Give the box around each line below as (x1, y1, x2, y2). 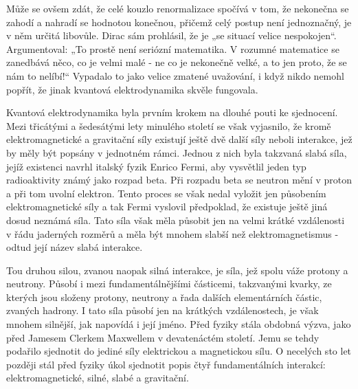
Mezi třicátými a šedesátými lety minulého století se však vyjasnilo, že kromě (6, 118, 331, 133)
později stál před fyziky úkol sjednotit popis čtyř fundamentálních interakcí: (6, 357, 326, 371)
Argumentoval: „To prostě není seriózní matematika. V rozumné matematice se (6, 41, 339, 56)
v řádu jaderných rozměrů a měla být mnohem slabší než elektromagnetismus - (6, 226, 339, 241)
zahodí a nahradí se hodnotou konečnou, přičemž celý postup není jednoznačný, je (6, 14, 352, 29)
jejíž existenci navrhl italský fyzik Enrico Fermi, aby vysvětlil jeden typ (6, 159, 306, 173)
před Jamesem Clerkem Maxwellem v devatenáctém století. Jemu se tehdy (6, 330, 320, 344)
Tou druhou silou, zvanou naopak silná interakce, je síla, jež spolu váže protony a (6, 263, 348, 277)
